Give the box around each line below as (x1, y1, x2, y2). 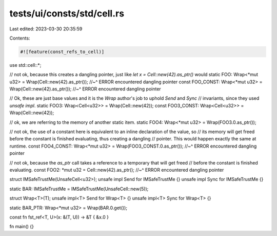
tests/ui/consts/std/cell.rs (9, 8, 125, 19)
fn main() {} (9, 224, 34, 230)
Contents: (9, 35, 30, 41)
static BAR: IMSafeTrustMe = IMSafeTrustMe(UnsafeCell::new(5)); (9, 186, 149, 192)
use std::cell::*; (9, 62, 42, 68)
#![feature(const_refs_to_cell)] (20, 49, 105, 55)
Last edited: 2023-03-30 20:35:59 (9, 26, 83, 32)
